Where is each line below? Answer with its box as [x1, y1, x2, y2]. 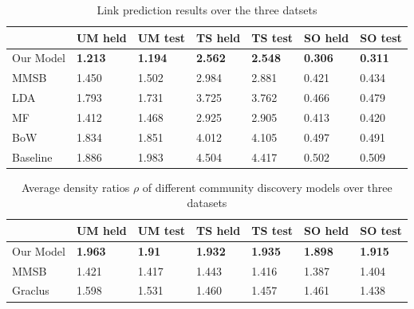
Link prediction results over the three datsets [97, 2, 317, 18]
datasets [187, 194, 227, 211]
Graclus [12, 282, 49, 299]
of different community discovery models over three [142, 178, 392, 195]
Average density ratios [22, 178, 130, 195]
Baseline [12, 148, 53, 165]
